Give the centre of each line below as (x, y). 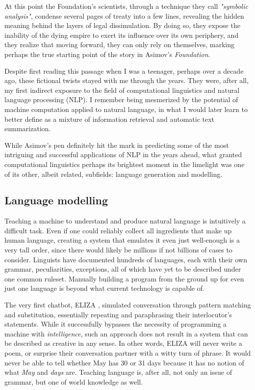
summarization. (28, 128)
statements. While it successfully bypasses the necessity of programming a (116, 324)
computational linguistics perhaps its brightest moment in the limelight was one (125, 164)
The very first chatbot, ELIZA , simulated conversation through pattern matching (128, 305)
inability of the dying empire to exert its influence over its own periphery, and (122, 35)
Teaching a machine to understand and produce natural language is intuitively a (125, 221)
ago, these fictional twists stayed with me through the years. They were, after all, (127, 80)
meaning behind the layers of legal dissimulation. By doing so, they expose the (122, 25)
